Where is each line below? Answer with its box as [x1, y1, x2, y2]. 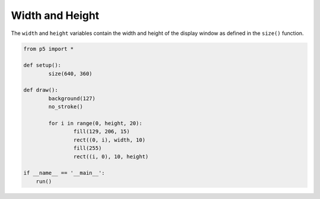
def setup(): [23, 62, 62, 69]
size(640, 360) [48, 70, 93, 77]
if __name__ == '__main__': [23, 169, 105, 176]
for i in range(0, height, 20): [48, 120, 142, 127]
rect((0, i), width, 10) [73, 136, 146, 143]
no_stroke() [48, 104, 83, 110]
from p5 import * [23, 45, 74, 52]
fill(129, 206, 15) [73, 128, 130, 135]
